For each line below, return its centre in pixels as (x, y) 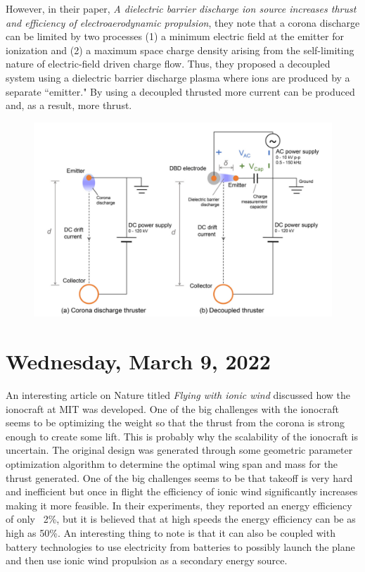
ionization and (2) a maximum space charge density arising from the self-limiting (180, 50)
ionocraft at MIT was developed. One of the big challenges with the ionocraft (172, 408)
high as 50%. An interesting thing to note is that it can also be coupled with (171, 533)
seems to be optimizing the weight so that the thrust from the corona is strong (175, 422)
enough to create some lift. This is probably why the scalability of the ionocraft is (182, 436)
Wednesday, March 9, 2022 (138, 361)
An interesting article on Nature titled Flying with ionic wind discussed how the (178, 395)
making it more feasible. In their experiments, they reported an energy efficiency (179, 505)
